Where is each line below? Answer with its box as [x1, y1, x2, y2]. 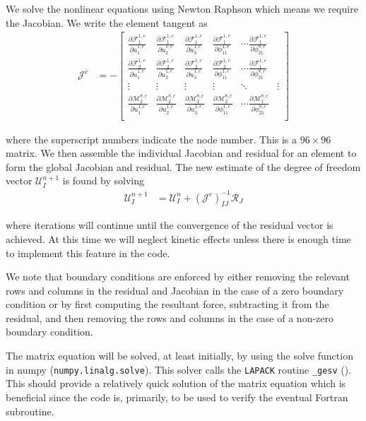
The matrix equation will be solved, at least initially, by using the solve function [6, 348, 353, 363]
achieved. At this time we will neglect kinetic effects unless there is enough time [6, 231, 351, 246]
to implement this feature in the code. [6, 245, 170, 260]
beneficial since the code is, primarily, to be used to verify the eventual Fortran [6, 389, 348, 404]
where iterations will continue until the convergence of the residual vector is [6, 218, 333, 232]
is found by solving [62, 173, 145, 188]
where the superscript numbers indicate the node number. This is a [6, 131, 297, 146]
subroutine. [6, 403, 54, 418]
